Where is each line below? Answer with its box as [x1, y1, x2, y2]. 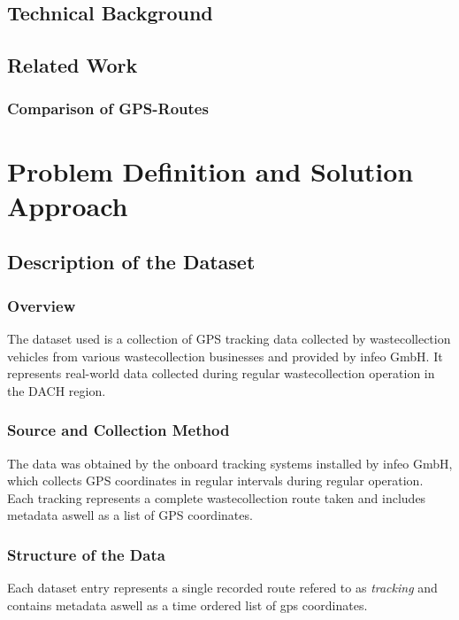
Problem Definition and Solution [7, 152, 414, 189]
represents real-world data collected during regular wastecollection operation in [7, 364, 435, 383]
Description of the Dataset [7, 248, 256, 275]
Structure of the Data [7, 543, 165, 565]
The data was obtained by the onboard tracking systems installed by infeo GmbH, [7, 453, 453, 472]
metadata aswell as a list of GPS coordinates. [7, 506, 253, 524]
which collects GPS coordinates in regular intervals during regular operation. [7, 471, 424, 490]
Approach [7, 187, 128, 223]
